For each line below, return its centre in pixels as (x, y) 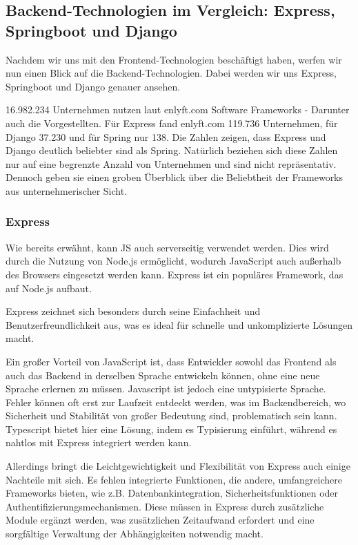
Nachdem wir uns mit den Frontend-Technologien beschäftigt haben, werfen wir (174, 59)
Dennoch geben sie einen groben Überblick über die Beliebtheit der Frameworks (175, 177)
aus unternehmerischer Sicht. (67, 190)
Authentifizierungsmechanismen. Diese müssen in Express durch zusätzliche (165, 506)
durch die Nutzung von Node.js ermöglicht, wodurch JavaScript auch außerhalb (173, 261)
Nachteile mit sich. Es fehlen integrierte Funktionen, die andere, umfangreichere (174, 479)
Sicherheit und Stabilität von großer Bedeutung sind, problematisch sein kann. (171, 415)
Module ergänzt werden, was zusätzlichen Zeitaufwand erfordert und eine (160, 520)
